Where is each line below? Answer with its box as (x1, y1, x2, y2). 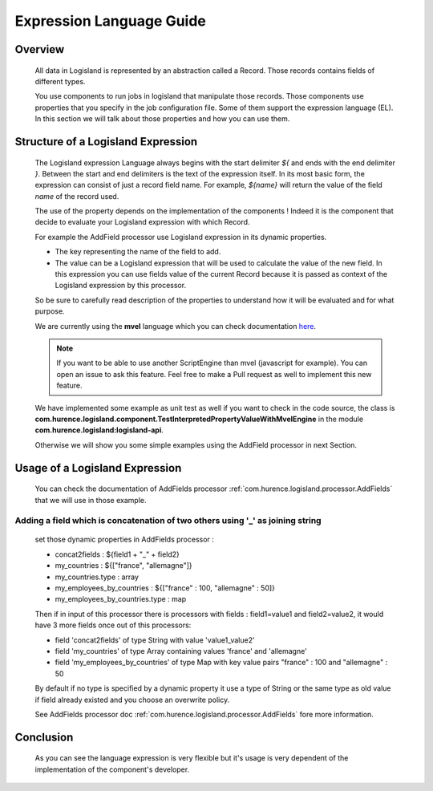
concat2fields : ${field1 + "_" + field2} (55, 550, 180, 559)
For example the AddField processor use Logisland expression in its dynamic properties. (34, 232, 327, 241)
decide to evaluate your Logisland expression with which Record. (34, 217, 250, 227)
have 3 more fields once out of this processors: (34, 620, 192, 630)
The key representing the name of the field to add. (55, 247, 221, 257)
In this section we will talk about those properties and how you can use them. (34, 114, 290, 124)
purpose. (34, 306, 65, 316)
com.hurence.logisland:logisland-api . (34, 425, 164, 435)
